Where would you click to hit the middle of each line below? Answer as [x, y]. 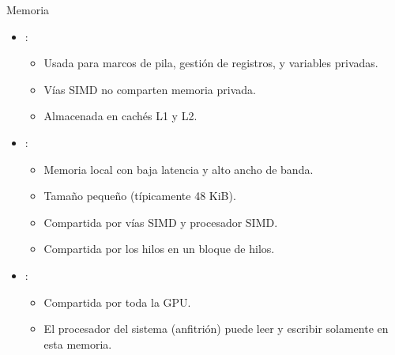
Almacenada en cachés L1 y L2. [120, 116]
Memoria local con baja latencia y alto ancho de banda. [179, 169]
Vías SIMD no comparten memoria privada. [150, 89]
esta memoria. [78, 344]
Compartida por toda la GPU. [117, 302]
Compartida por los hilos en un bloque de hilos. [159, 249]
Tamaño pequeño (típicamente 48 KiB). [140, 196]
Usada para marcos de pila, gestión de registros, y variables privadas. [211, 63]
